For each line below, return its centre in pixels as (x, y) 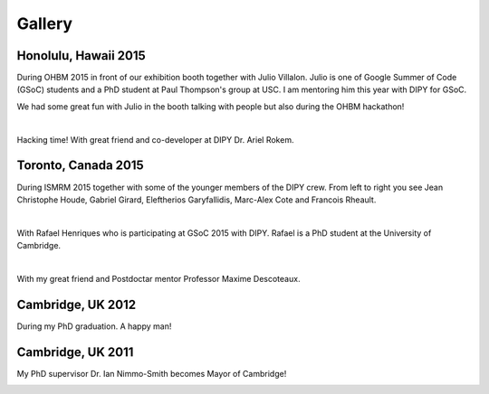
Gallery (44, 23)
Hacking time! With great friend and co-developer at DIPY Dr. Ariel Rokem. (155, 139)
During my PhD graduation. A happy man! (94, 326)
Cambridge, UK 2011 (75, 352)
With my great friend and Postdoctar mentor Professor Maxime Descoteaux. (158, 278)
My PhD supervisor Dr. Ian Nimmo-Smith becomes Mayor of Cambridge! (152, 373)
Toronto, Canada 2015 (80, 166)
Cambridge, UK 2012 (76, 304)
